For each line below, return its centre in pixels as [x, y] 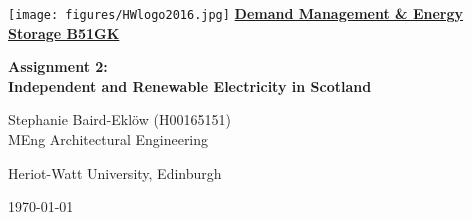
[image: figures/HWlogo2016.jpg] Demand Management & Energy [236, 13]
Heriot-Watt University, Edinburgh [115, 172]
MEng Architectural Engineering [108, 139]
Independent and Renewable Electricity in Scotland [190, 85]
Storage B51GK [64, 32]
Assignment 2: [58, 66]
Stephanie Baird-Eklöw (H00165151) [119, 119]
